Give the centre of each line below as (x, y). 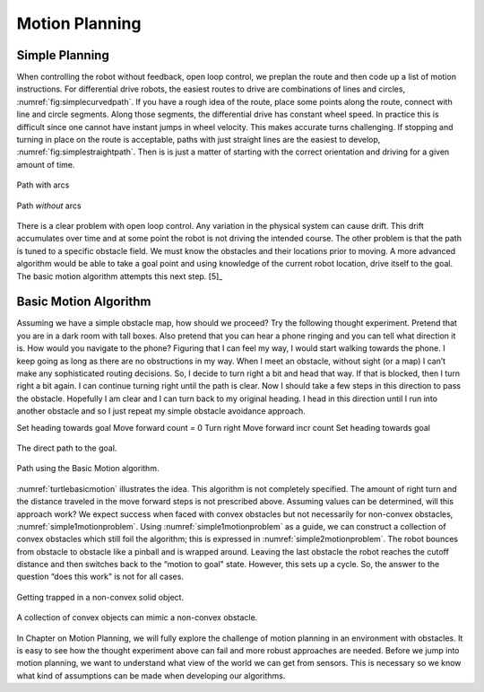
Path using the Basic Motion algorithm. (88, 469)
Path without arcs (49, 206)
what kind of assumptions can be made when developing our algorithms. (151, 675)
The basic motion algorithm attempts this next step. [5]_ (120, 276)
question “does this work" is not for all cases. (100, 577)
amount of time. (46, 164)
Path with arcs (43, 185)
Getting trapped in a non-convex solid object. (100, 597)
